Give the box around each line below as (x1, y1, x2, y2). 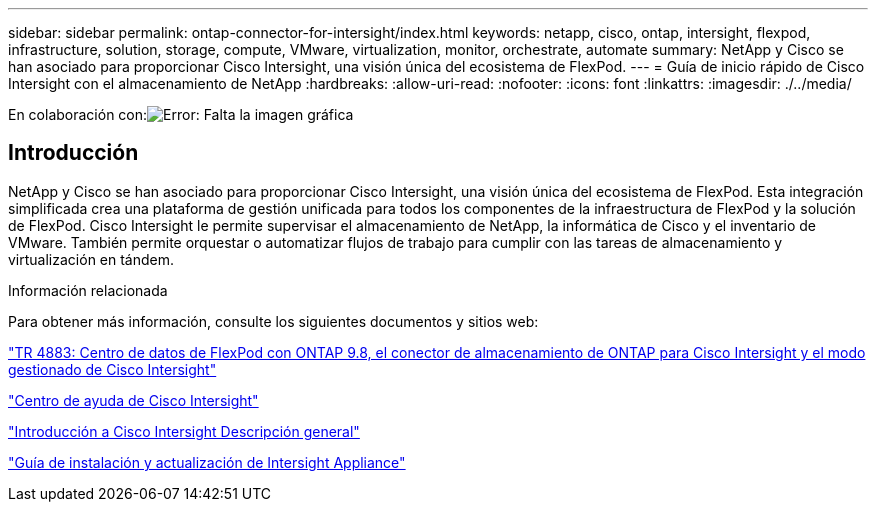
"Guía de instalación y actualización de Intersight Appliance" (8, 453, 406, 471)
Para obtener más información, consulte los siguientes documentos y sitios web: (8, 312, 539, 330)
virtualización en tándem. (8, 250, 175, 268)
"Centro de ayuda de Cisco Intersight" (8, 391, 259, 409)
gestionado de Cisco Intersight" (8, 360, 217, 378)
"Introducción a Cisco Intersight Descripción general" (8, 422, 360, 440)
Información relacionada (8, 281, 168, 299)
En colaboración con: (8, 106, 148, 123)
